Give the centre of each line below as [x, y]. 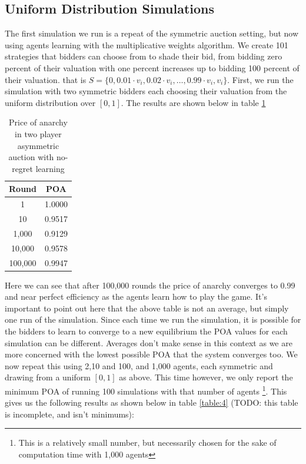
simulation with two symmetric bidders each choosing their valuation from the [146, 91]
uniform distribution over [50, 102]
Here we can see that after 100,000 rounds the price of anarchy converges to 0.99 [150, 285]
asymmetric [38, 145]
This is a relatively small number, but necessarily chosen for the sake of [147, 443]
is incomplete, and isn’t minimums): [69, 414]
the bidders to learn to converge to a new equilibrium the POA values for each [146, 331]
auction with [31, 157]
